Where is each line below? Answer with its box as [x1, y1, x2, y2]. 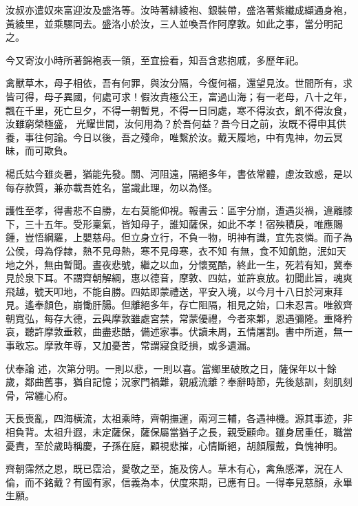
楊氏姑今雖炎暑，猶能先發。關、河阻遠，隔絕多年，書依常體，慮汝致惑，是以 [6, 166, 352, 180]
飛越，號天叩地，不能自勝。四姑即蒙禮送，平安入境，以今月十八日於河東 [6, 284, 333, 298]
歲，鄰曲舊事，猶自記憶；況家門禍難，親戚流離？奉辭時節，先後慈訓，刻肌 [6, 375, 343, 389]
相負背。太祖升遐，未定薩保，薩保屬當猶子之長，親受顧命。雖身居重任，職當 [6, 425, 352, 439]
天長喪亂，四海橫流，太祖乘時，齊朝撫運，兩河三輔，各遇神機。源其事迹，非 [6, 411, 352, 425]
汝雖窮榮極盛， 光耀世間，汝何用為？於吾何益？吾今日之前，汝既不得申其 [6, 116, 337, 131]
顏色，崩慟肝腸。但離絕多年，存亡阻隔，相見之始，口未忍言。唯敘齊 [43, 297, 352, 312]
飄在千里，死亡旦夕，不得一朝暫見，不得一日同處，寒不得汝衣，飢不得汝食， [6, 103, 352, 117]
